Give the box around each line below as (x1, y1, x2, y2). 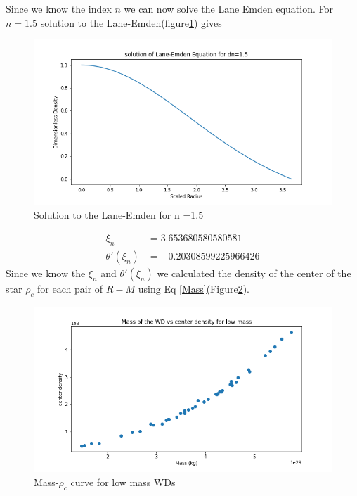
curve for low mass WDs (70, 474, 176, 489)
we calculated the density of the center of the (157, 265, 351, 280)
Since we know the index (6, 1, 112, 15)
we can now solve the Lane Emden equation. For (124, 1, 334, 15)
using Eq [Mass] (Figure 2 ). (138, 281, 249, 295)
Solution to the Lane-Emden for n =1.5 (34, 208, 204, 222)
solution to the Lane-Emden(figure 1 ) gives (40, 15, 222, 30)
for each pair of (37, 281, 103, 295)
